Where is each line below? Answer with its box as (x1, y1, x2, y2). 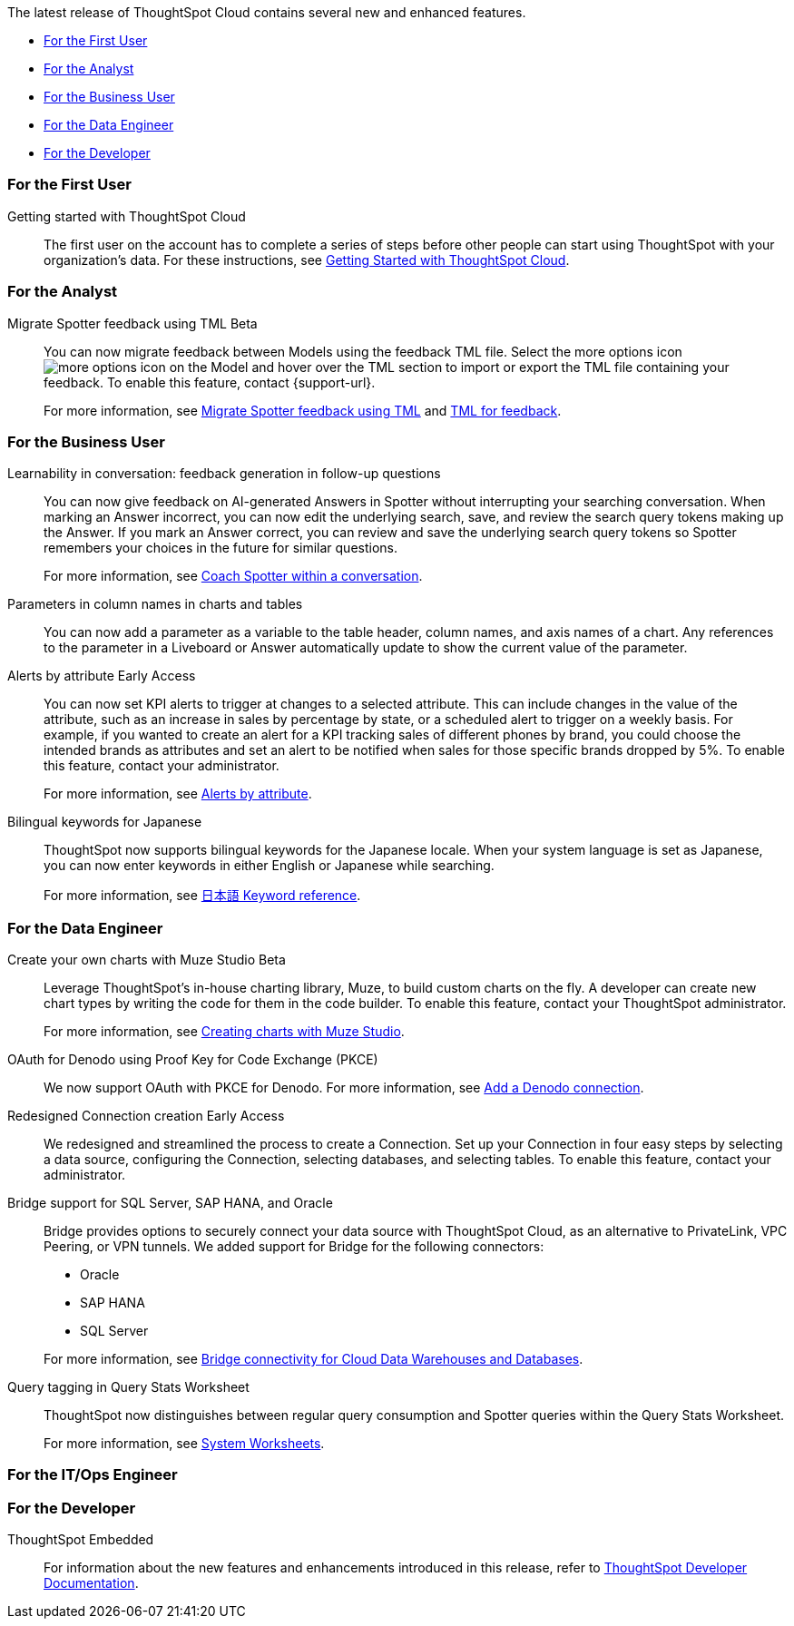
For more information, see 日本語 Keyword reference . (44, 887, 361, 904)
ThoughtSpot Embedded (7, 1532, 154, 1548)
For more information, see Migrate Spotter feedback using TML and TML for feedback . (44, 402, 562, 418)
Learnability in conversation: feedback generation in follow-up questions (7, 465, 441, 482)
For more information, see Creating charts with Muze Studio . (44, 1024, 405, 1039)
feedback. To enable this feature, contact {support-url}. (44, 374, 376, 390)
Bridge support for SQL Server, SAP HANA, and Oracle (7, 1195, 333, 1210)
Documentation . (44, 1575, 139, 1592)
